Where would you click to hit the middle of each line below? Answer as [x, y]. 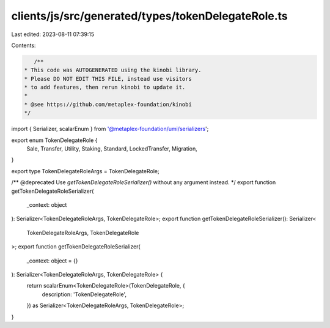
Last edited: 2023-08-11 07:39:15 [53, 34]
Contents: [24, 45]
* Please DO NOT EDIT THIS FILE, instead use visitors [108, 79]
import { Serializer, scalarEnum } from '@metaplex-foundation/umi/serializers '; [110, 129]
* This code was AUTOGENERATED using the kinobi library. [113, 70]
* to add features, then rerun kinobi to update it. [105, 88]
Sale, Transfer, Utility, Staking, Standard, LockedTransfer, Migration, [112, 149]
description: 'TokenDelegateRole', [84, 294]
